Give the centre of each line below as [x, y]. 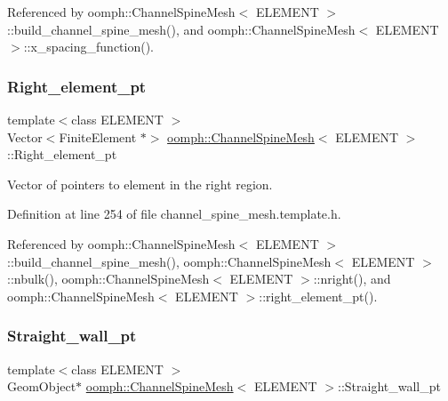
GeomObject [42, 386]
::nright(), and [352, 279]
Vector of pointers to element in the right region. [140, 184]
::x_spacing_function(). [88, 47]
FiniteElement [98, 136]
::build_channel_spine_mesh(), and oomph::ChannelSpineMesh [181, 29]
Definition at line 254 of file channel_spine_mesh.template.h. [174, 214]
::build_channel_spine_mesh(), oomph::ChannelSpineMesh [169, 261]
